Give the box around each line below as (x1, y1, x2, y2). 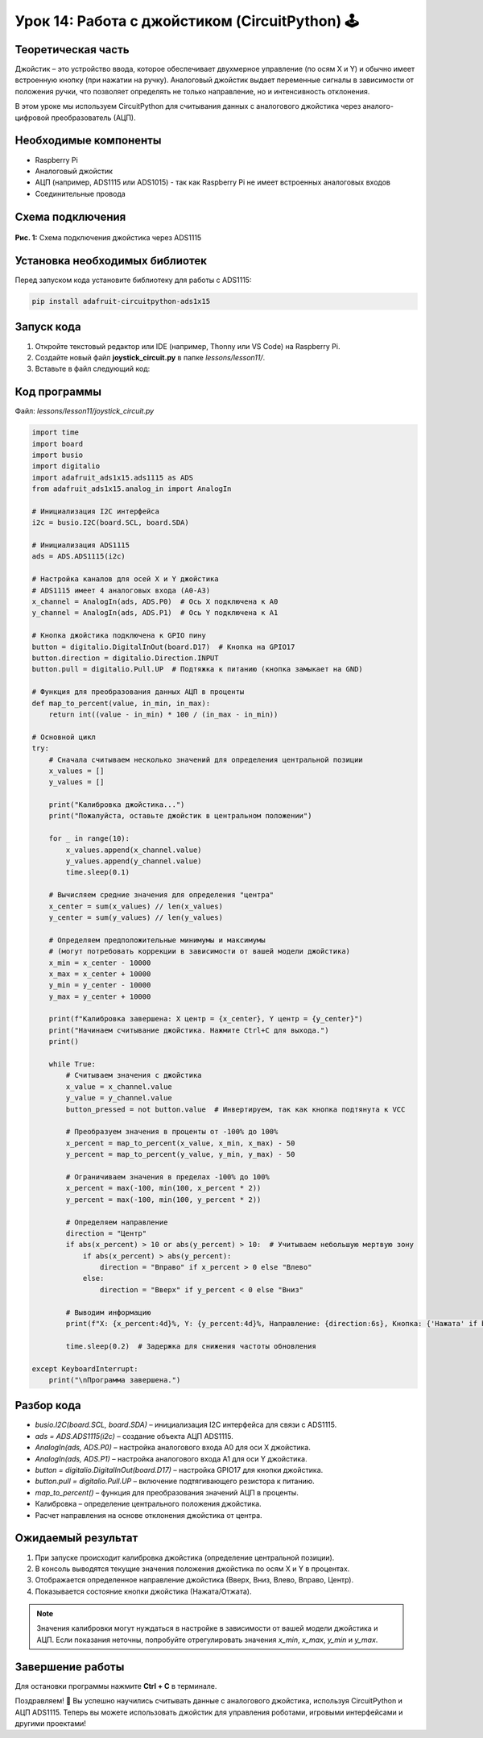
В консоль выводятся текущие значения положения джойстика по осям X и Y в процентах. (35, 1564, 350, 1574)
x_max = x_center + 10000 (48, 969, 151, 979)
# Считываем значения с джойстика (65, 1071, 202, 1080)
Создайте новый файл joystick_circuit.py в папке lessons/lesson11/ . (35, 352, 266, 362)
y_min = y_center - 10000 (48, 980, 151, 990)
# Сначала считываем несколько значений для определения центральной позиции (48, 755, 364, 764)
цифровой (14, 113, 50, 123)
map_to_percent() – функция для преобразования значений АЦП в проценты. (35, 1487, 299, 1497)
